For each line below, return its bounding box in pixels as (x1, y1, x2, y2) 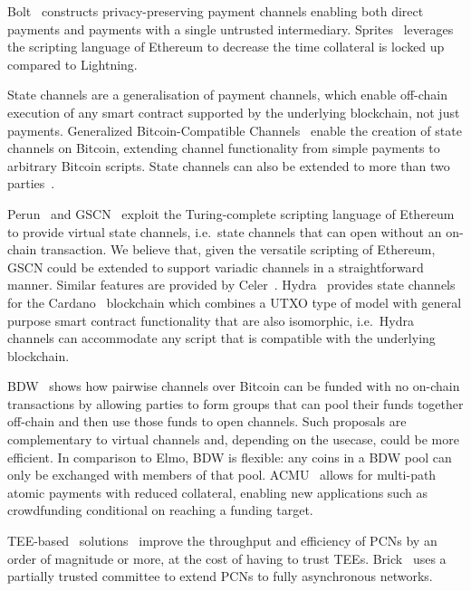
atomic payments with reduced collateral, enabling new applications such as (7, 482, 428, 501)
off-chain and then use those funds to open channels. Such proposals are (7, 412, 407, 431)
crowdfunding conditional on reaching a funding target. (7, 500, 313, 520)
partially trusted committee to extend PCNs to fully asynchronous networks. (7, 567, 433, 586)
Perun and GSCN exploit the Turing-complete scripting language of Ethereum (7, 204, 455, 223)
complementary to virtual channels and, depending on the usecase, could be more (7, 430, 459, 449)
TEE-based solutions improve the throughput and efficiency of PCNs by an (7, 531, 437, 550)
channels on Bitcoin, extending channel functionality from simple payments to (7, 138, 440, 157)
